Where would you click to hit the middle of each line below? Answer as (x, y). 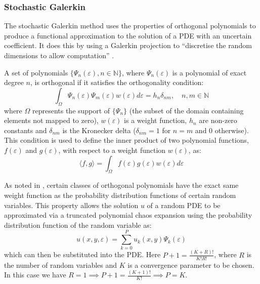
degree (14, 82)
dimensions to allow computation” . (59, 55)
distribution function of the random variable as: (78, 225)
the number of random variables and (61, 265)
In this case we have (35, 275)
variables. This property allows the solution (71, 205)
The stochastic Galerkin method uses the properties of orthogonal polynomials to (130, 26)
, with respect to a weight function (112, 150)
